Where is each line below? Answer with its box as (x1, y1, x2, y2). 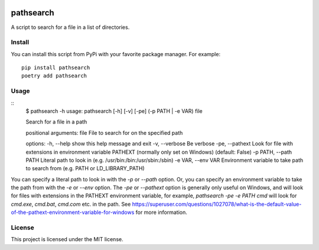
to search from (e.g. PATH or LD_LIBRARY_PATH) (25, 165, 145, 172)
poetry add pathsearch (21, 73, 87, 79)
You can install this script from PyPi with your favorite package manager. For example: (11, 50, 221, 57)
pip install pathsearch (21, 64, 90, 71)
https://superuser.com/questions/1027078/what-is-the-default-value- (132, 200, 302, 207)
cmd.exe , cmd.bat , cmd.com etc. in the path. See (11, 200, 131, 207)
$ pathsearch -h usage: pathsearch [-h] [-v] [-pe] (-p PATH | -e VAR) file (25, 107, 203, 115)
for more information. (135, 209, 187, 216)
